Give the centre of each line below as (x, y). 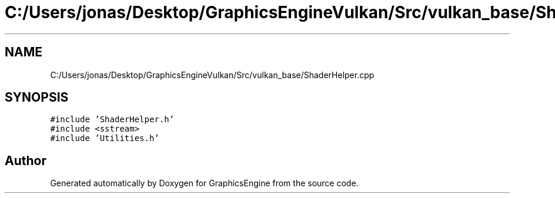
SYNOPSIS (37, 98)
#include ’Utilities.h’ (105, 138)
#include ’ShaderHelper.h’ (112, 120)
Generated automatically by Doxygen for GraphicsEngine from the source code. (204, 183)
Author (26, 160)
